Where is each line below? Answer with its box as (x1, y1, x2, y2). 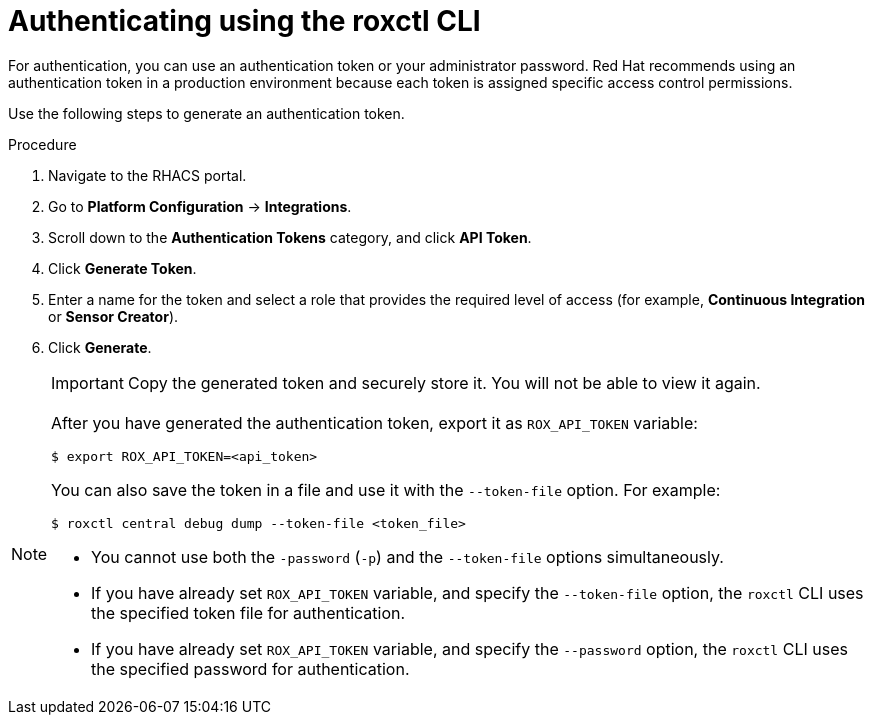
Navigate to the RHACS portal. (48, 166, 247, 184)
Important (51, 372, 124, 393)
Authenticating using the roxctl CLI (8, 4, 481, 38)
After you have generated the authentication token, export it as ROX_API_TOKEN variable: (51, 412, 698, 433)
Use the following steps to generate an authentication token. (8, 104, 405, 122)
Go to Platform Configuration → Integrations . (48, 197, 352, 215)
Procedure (8, 135, 77, 153)
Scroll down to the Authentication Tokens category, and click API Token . (48, 228, 532, 246)
